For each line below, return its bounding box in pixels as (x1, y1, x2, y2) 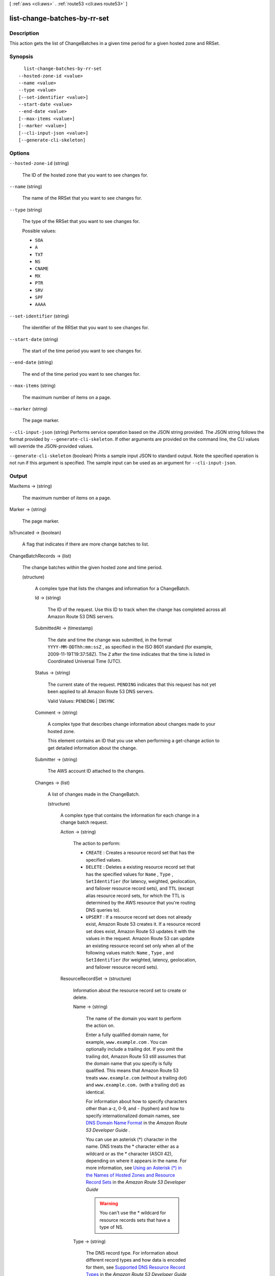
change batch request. (60, 819, 108, 825)
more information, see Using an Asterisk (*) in (86, 1165, 182, 1171)
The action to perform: (73, 840, 121, 847)
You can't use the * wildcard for (99, 1210, 167, 1216)
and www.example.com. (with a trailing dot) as (86, 1082, 185, 1088)
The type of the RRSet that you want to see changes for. (22, 218, 140, 225)
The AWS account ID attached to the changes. (47, 768, 145, 774)
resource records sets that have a (99, 1217, 170, 1223)
